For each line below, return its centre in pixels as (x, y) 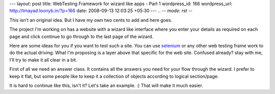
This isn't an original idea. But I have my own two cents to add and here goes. (91, 20)
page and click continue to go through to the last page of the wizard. (81, 36)
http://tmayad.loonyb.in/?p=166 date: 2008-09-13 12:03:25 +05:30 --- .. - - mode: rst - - (101, 11)
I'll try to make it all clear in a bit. (43, 60)
